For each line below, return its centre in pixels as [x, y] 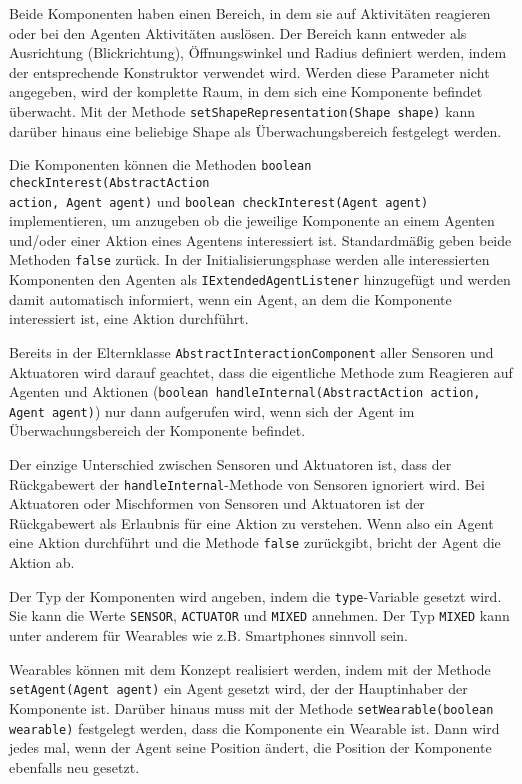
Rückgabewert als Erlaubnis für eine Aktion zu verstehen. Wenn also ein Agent [251, 522]
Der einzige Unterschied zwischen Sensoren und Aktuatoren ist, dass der [230, 464]
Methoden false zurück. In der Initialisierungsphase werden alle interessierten [249, 259]
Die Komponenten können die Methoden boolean [160, 164]
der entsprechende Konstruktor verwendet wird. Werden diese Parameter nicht [249, 71]
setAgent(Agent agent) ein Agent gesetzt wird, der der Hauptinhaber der [238, 688]
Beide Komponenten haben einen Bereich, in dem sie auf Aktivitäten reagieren [250, 13]
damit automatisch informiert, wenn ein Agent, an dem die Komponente [230, 298]
